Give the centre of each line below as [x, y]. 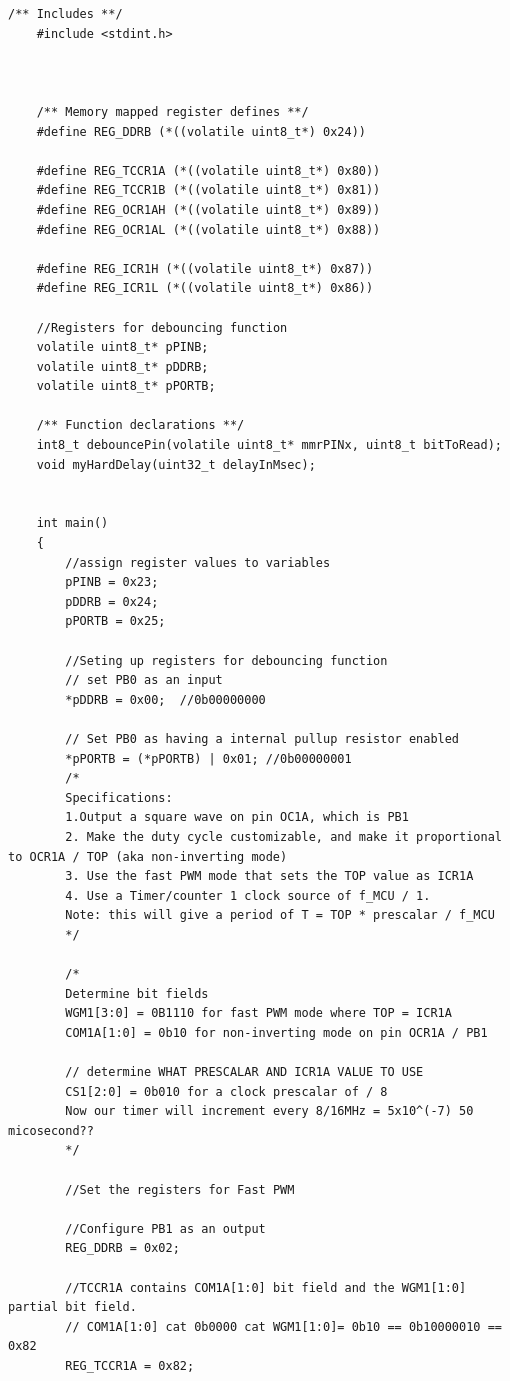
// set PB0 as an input [144, 680]
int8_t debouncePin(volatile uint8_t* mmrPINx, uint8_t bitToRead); [269, 445]
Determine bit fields [137, 993]
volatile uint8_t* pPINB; [122, 347]
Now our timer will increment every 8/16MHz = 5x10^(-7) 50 [269, 1111]
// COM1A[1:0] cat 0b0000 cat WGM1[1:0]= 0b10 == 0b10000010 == [283, 1326]
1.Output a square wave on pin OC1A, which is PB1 [237, 817]
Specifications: [119, 797]
